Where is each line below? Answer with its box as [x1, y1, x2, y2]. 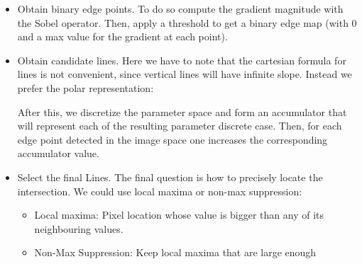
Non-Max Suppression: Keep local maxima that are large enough [34, 245, 317, 260]
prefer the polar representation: [17, 80, 154, 95]
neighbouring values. [34, 221, 124, 236]
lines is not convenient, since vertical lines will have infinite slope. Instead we [17, 67, 352, 81]
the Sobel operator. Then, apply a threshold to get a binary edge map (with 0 [17, 15, 357, 30]
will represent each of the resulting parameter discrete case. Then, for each [17, 118, 342, 133]
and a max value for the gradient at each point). [17, 29, 228, 44]
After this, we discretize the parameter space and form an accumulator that [17, 104, 347, 119]
